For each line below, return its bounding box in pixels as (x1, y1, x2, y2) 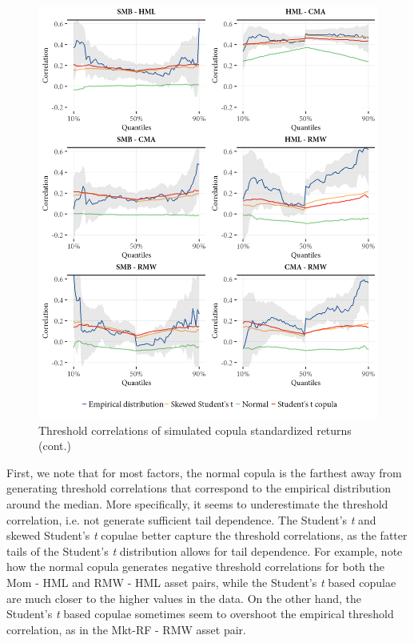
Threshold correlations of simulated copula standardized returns (38, 421, 352, 438)
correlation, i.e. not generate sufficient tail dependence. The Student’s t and (6, 511, 376, 528)
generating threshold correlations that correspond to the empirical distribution (6, 480, 391, 496)
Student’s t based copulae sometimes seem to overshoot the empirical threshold (6, 605, 394, 622)
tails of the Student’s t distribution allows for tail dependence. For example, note (6, 542, 403, 559)
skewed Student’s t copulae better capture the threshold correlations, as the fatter (6, 527, 408, 544)
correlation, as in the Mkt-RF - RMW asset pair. (6, 621, 246, 637)
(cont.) (38, 437, 71, 454)
